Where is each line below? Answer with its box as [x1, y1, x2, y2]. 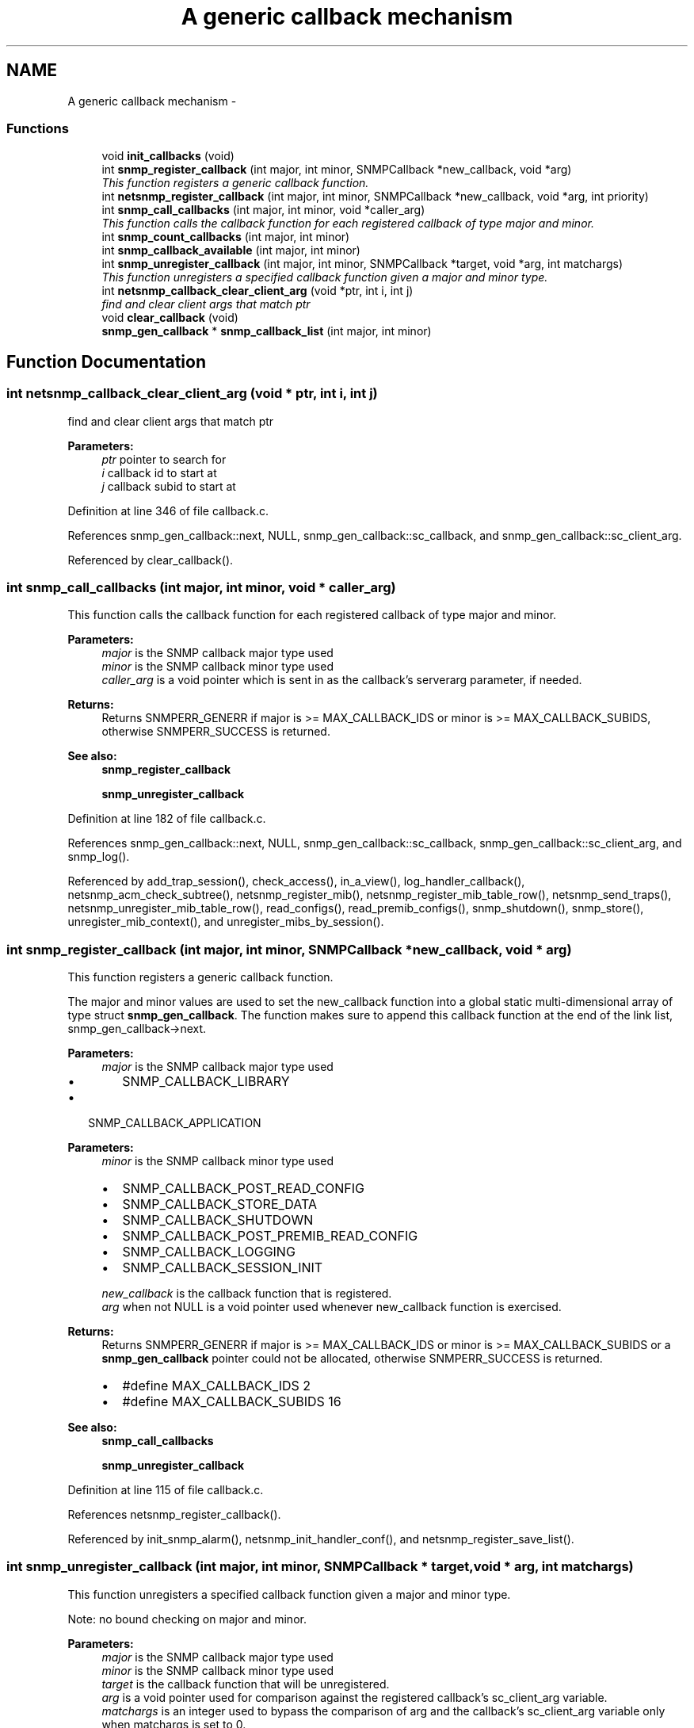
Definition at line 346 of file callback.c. [67, 503, 269, 518]
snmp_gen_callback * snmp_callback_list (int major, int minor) [101, 324, 432, 338]
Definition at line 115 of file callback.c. [67, 1483, 264, 1497]
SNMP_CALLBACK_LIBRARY [122, 1073, 290, 1090]
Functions [6, 120, 69, 136]
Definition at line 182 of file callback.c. [67, 812, 266, 826]
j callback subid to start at [101, 479, 236, 493]
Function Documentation [6, 351, 206, 372]
